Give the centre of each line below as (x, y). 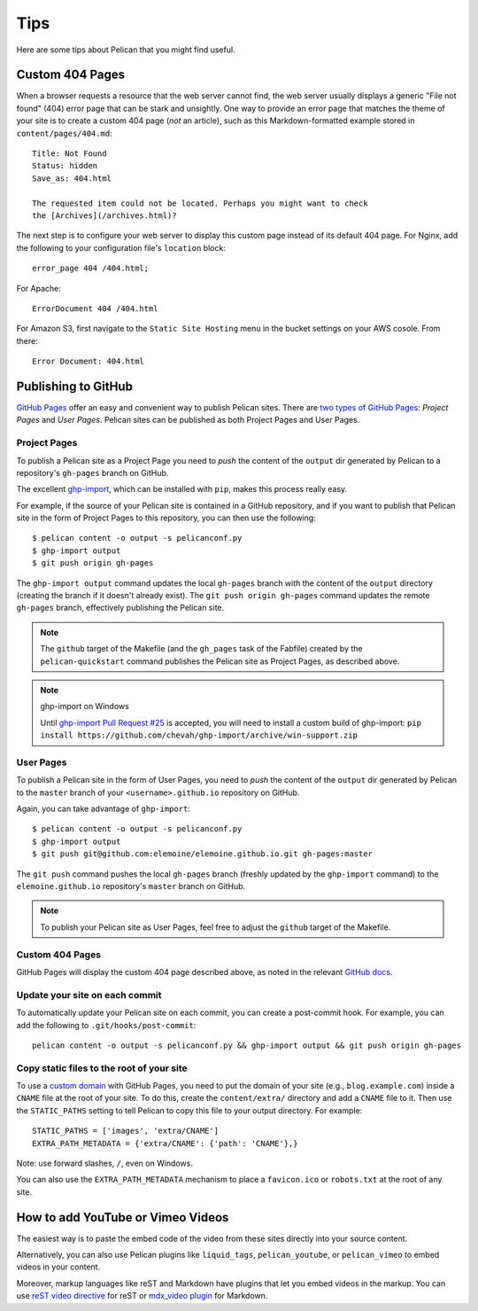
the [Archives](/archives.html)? (104, 215)
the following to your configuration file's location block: (121, 247)
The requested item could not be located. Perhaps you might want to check (200, 203)
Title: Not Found (69, 154)
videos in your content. (58, 1267)
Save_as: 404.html (72, 178)
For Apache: (39, 288)
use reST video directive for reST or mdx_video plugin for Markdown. (142, 1296)
